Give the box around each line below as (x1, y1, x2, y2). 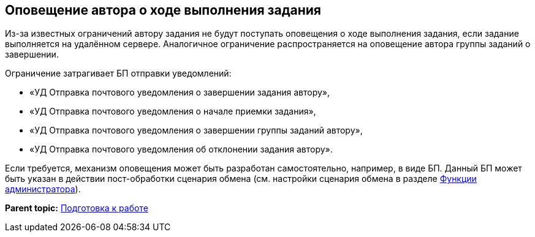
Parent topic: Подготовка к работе (5, 203, 148, 214)
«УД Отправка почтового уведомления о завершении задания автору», (29, 87, 330, 98)
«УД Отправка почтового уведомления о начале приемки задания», (29, 106, 316, 117)
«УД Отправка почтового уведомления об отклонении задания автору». (29, 144, 333, 155)
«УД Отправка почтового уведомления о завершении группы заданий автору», (29, 125, 363, 136)
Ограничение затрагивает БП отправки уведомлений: (5, 68, 232, 79)
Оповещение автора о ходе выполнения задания (5, 2, 321, 18)
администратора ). (5, 184, 81, 195)
